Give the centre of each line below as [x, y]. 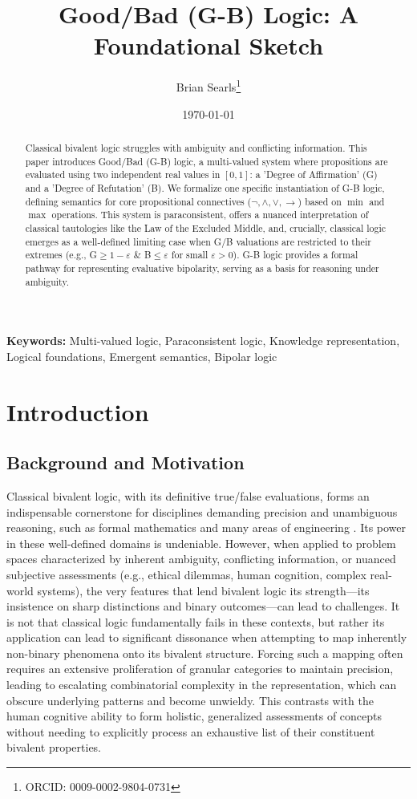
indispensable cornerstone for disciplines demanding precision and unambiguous [202, 511]
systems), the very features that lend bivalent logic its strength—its [203, 590]
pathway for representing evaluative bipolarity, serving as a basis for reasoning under [202, 268]
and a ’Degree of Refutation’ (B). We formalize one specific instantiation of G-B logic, [205, 187]
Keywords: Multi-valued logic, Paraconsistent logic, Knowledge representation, [203, 341]
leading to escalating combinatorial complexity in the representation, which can [202, 685]
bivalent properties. [54, 747]
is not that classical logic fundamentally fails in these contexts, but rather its [196, 621]
